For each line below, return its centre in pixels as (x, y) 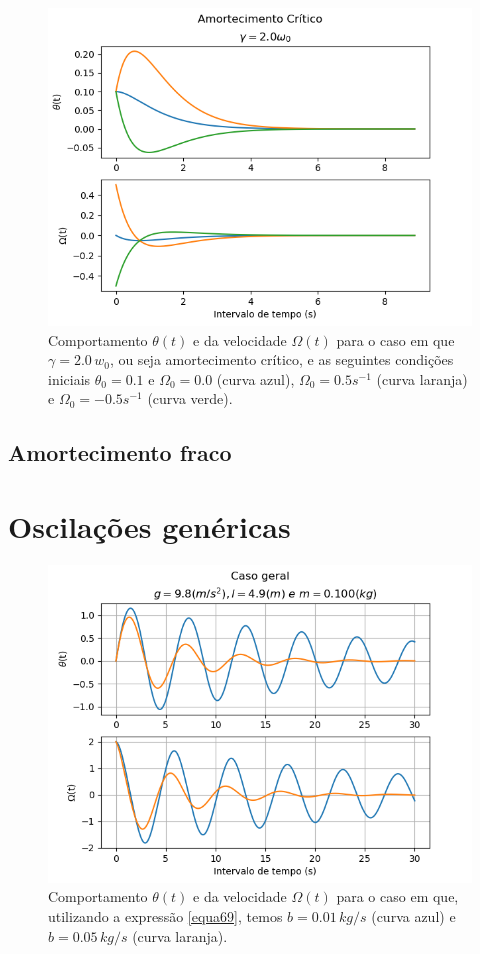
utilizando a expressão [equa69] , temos (165, 916)
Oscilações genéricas (149, 525)
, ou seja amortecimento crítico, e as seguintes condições (281, 359)
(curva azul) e (413, 916)
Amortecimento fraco (120, 452)
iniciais (69, 378)
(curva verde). (190, 398)
